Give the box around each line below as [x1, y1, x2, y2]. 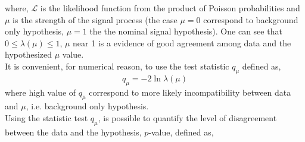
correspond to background [203, 13, 298, 26]
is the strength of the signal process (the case [13, 13, 178, 26]
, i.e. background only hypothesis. [26, 100, 149, 112]
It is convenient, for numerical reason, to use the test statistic [5, 59, 229, 72]
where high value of [5, 86, 76, 98]
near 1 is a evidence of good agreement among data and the [73, 36, 291, 49]
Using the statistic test [5, 111, 88, 124]
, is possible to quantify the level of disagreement [98, 111, 277, 124]
